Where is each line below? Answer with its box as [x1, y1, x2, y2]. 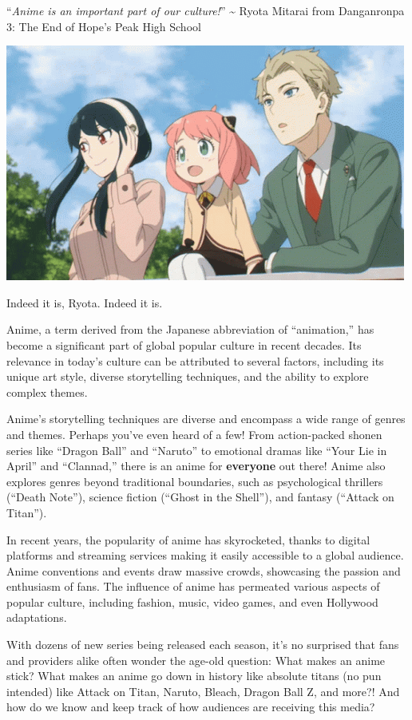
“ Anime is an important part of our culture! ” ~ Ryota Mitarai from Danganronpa [6, 2, 405, 18]
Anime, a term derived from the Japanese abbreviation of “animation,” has [6, 321, 374, 338]
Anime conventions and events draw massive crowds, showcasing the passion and [6, 562, 401, 579]
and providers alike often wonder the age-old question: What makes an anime [6, 651, 386, 668]
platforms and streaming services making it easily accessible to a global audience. [6, 547, 404, 564]
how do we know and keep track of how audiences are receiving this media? [6, 698, 375, 715]
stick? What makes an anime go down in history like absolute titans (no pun [6, 667, 382, 684]
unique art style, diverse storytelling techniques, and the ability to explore [6, 368, 369, 385]
